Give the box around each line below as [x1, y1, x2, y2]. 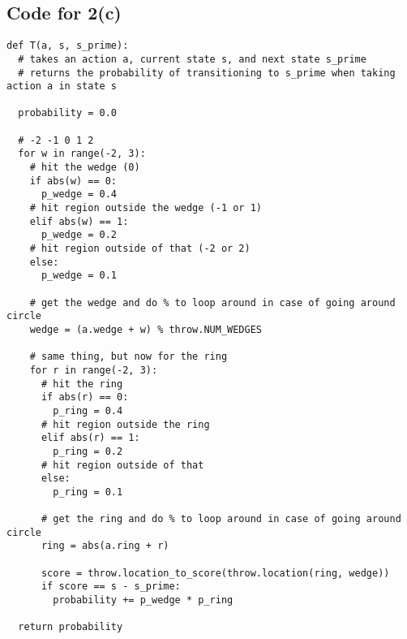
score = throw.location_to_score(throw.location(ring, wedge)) [41, 567, 390, 579]
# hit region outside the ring [41, 418, 210, 430]
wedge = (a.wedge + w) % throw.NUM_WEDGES [29, 323, 262, 335]
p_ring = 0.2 [53, 445, 123, 457]
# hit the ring [41, 378, 123, 390]
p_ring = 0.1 [53, 486, 123, 498]
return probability [18, 621, 123, 633]
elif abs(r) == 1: [41, 432, 140, 444]
